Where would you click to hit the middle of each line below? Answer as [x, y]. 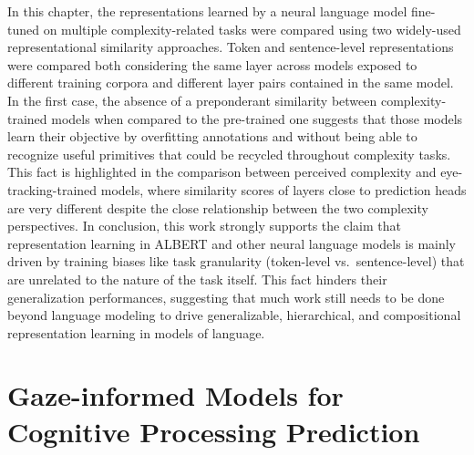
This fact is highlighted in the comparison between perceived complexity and [222, 172]
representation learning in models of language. [136, 332]
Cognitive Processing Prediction [214, 431]
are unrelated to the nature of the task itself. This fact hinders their [197, 279]
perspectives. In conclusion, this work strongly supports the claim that [204, 226]
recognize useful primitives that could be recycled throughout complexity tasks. [229, 154]
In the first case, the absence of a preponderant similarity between [192, 100]
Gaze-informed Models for [175, 395]
